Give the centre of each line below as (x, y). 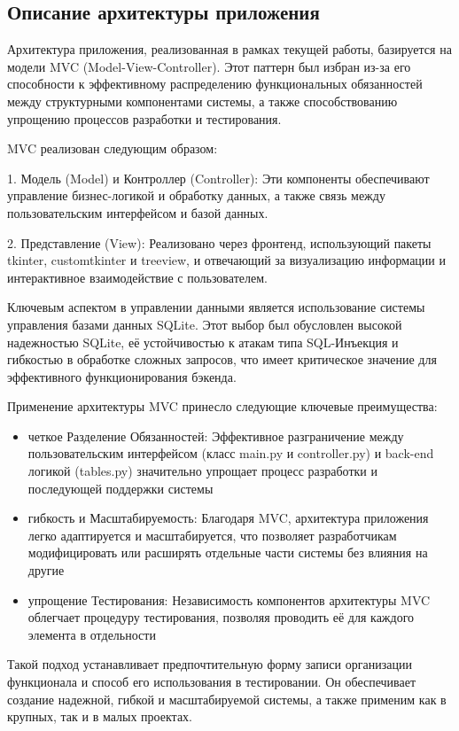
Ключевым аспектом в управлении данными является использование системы (216, 307)
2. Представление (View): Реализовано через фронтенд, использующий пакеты (219, 242)
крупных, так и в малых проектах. (100, 716)
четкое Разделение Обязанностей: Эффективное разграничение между (216, 435)
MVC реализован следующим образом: (113, 148)
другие (46, 570)
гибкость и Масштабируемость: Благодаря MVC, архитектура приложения (228, 518)
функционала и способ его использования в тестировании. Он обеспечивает (212, 682)
